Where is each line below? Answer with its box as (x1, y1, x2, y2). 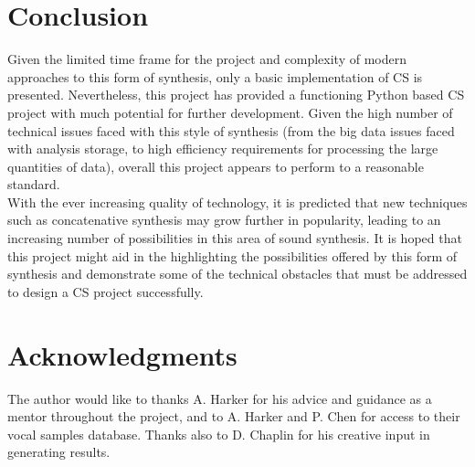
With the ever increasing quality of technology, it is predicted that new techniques (7, 192, 468, 211)
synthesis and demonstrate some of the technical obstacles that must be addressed (7, 264, 468, 283)
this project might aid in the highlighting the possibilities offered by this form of (7, 246, 458, 265)
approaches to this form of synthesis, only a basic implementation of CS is (7, 67, 423, 86)
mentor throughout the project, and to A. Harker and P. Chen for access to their (7, 407, 460, 426)
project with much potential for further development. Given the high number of (7, 102, 453, 122)
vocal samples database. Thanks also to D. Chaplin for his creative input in (7, 424, 430, 443)
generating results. (7, 442, 111, 462)
